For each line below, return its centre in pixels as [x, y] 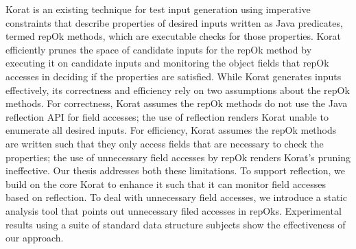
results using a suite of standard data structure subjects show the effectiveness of [176, 224]
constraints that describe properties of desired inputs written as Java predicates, [174, 22]
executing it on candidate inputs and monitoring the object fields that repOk [167, 63]
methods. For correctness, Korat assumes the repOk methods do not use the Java [177, 103]
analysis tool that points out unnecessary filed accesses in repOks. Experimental [174, 210]
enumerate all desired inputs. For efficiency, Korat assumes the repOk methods [171, 130]
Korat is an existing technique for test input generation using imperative [158, 9]
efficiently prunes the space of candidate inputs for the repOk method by [159, 49]
